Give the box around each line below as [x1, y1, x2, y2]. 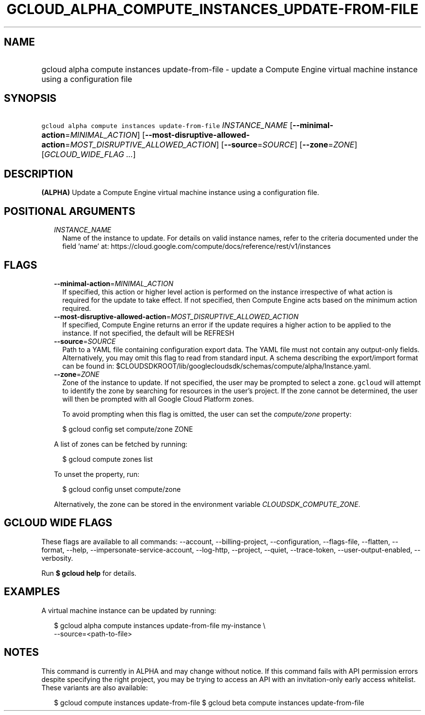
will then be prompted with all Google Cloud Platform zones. [62, 394, 254, 403]
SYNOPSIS [4, 92, 57, 105]
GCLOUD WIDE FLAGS [4, 517, 113, 529]
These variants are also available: [41, 683, 148, 692]
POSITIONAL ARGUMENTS [4, 205, 135, 217]
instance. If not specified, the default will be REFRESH [62, 328, 234, 337]
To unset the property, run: [54, 470, 140, 478]
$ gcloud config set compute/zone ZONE [62, 424, 193, 433]
